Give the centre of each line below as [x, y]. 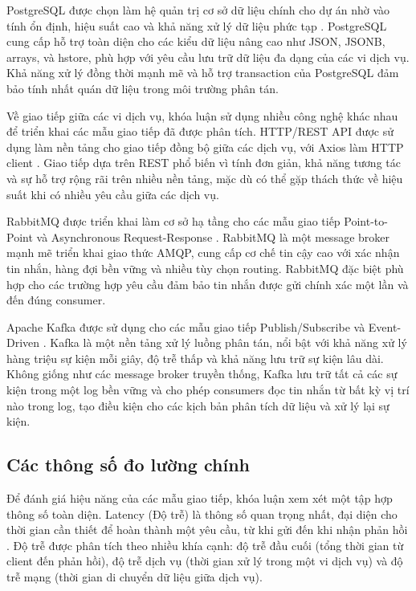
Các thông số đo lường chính [128, 465]
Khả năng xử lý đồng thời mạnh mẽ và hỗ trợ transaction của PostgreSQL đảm [203, 73]
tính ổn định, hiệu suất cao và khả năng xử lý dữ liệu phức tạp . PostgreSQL [197, 25]
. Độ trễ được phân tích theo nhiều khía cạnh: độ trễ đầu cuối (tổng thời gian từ [205, 545]
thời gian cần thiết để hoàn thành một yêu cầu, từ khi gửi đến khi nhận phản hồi [207, 530]
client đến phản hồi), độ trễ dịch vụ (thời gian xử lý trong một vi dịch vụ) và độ [205, 561]
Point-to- [366, 221]
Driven [23, 342]
